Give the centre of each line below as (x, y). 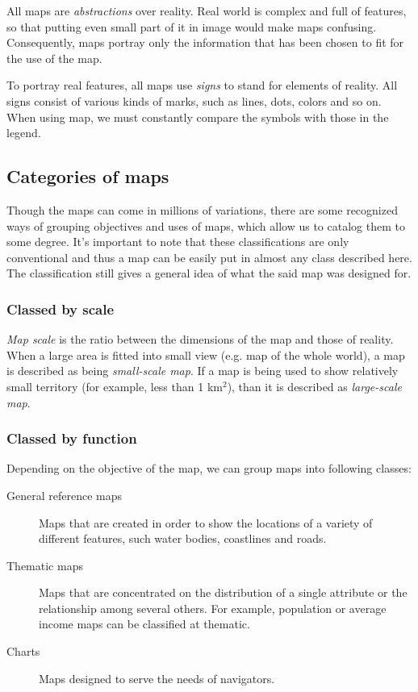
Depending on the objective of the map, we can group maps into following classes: (209, 468)
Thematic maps (45, 565)
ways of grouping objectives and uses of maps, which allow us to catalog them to (206, 225)
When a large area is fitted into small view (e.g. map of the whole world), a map (206, 354)
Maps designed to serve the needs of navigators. (157, 678)
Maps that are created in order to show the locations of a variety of (206, 522)
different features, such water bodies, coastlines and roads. (183, 538)
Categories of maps (88, 176)
